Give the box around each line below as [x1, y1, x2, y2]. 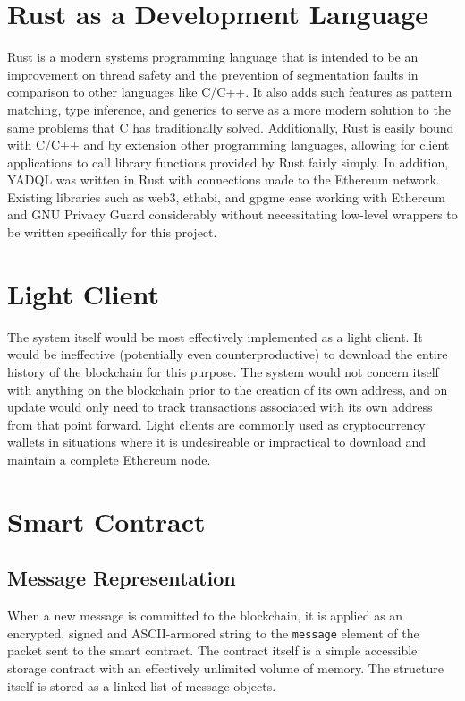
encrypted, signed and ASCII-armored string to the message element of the [7, 623, 419, 642]
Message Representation [7, 564, 236, 592]
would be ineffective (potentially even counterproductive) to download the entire [7, 345, 448, 363]
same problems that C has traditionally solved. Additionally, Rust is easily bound [7, 117, 454, 136]
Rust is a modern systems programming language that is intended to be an [7, 47, 418, 66]
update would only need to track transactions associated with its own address [7, 398, 433, 416]
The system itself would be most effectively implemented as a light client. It [7, 327, 423, 346]
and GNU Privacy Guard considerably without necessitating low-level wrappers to [7, 205, 458, 224]
